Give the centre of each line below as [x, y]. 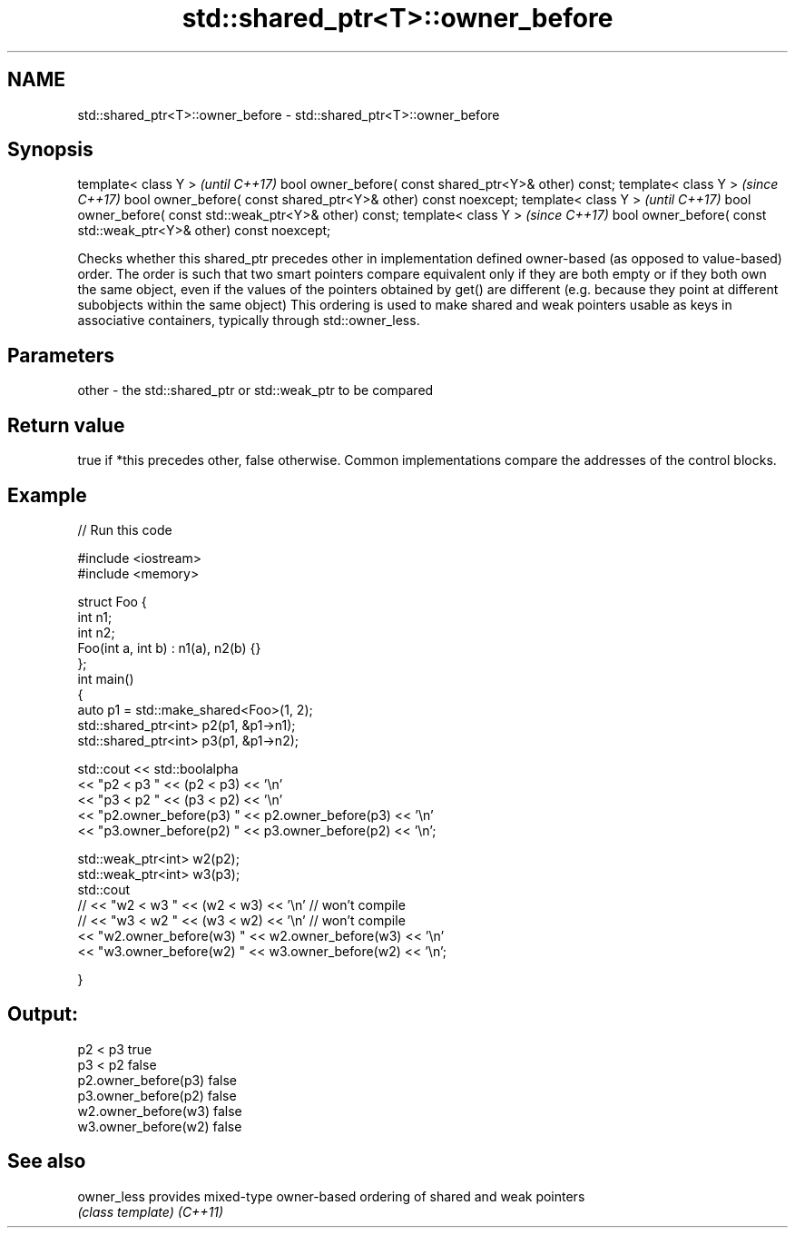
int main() [106, 678]
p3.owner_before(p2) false [157, 1095]
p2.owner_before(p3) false [157, 1080]
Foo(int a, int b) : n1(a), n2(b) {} [169, 647]
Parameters [61, 355]
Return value [66, 425]
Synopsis [50, 150]
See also [47, 1161]
